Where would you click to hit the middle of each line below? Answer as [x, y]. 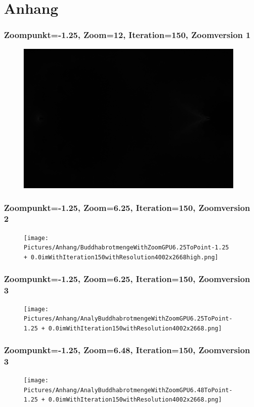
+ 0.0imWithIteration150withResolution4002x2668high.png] [121, 258]
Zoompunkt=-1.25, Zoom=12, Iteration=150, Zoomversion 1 [127, 35]
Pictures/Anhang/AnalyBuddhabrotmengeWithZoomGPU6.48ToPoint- [128, 390]
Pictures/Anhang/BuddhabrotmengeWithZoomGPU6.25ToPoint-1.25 [127, 248]
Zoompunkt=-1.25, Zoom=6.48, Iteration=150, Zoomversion [127, 349]
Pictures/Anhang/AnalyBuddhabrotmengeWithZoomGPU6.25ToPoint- [128, 319]
